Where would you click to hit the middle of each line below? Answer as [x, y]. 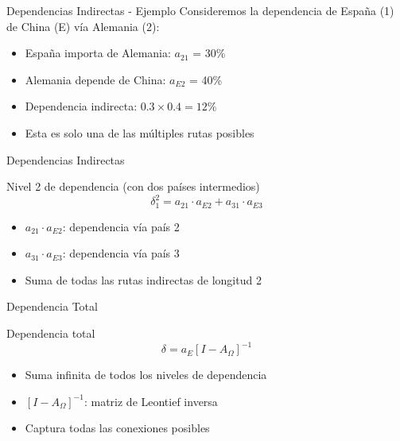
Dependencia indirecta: [81, 106]
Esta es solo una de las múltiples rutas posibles [140, 132]
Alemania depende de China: [95, 79]
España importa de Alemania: [98, 53]
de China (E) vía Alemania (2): [83, 26]
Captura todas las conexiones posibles [117, 428]
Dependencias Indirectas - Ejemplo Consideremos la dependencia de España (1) [200, 10]
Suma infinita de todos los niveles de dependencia [146, 375]
